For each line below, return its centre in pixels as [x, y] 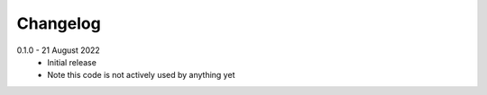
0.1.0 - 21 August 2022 [59, 50]
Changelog [59, 23]
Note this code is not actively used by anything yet [141, 75]
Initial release [72, 62]
